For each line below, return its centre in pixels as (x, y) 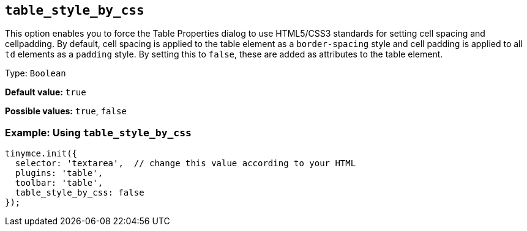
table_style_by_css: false (80, 193)
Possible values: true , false (66, 111)
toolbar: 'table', (59, 183)
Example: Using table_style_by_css (98, 132)
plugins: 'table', (59, 173)
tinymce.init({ (41, 154)
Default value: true (46, 92)
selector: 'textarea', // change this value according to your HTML (185, 163)
